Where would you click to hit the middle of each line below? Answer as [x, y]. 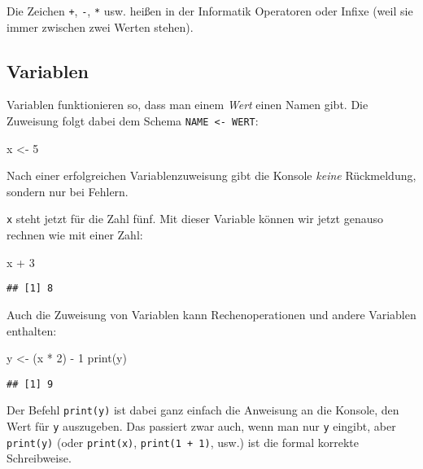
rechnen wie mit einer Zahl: [75, 235]
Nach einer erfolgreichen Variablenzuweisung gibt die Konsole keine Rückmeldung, [211, 175]
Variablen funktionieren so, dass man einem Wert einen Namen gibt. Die [188, 105]
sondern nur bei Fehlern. [68, 191]
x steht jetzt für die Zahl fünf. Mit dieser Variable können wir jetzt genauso [195, 219]
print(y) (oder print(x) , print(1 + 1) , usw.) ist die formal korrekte [183, 442]
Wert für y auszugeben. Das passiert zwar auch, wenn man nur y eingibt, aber [201, 426]
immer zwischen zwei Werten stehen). [100, 26]
